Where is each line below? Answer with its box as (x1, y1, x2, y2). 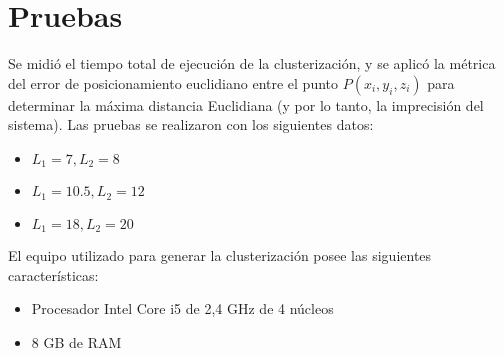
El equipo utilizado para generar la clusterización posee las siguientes (8, 245, 432, 266)
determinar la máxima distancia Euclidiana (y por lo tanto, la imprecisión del (8, 94, 484, 115)
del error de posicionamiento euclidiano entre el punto (8, 72, 339, 93)
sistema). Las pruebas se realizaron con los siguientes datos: (8, 114, 374, 135)
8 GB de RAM (31, 332, 122, 353)
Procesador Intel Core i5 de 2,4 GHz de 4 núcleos (31, 298, 334, 319)
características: (8, 264, 99, 285)
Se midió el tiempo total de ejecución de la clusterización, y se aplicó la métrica (8, 53, 496, 74)
